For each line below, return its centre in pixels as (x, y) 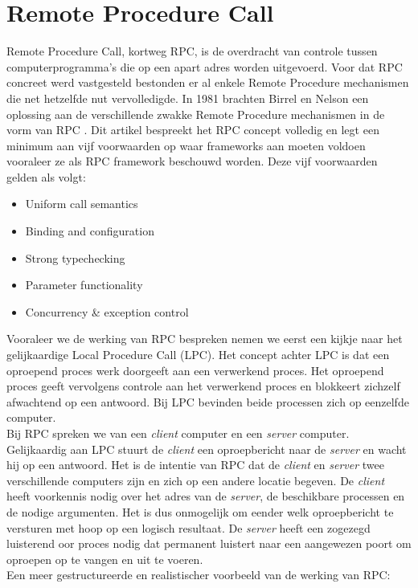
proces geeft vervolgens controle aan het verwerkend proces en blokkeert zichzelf (203, 386)
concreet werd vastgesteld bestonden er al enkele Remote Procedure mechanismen (208, 82)
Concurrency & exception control (107, 311)
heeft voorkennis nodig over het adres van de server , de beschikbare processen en (206, 496)
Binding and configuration (90, 231)
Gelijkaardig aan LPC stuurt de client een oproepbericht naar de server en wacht (207, 449)
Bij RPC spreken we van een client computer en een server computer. (178, 433)
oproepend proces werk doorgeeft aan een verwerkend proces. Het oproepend (195, 370)
